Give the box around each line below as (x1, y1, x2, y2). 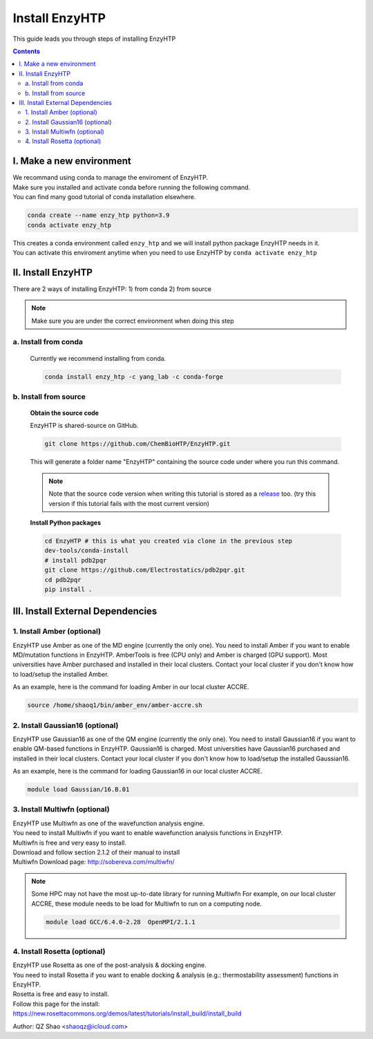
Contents (12, 47, 41, 55)
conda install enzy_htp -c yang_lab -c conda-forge (44, 373, 224, 380)
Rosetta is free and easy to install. (12, 990, 110, 998)
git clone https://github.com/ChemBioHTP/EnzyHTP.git (44, 440, 231, 448)
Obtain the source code (30, 409, 99, 418)
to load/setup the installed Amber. (12, 670, 110, 678)
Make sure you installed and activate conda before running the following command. (12, 183, 251, 191)
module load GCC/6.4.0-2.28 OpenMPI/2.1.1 (46, 918, 196, 926)
